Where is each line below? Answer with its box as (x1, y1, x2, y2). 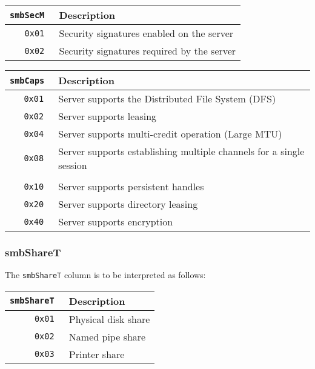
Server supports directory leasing (58, 197, 198, 211)
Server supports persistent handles (58, 179, 204, 193)
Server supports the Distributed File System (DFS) (58, 91, 276, 105)
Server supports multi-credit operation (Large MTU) (58, 127, 282, 141)
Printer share (68, 347, 125, 361)
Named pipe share (68, 329, 146, 344)
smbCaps (10, 75, 45, 85)
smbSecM (10, 10, 45, 20)
